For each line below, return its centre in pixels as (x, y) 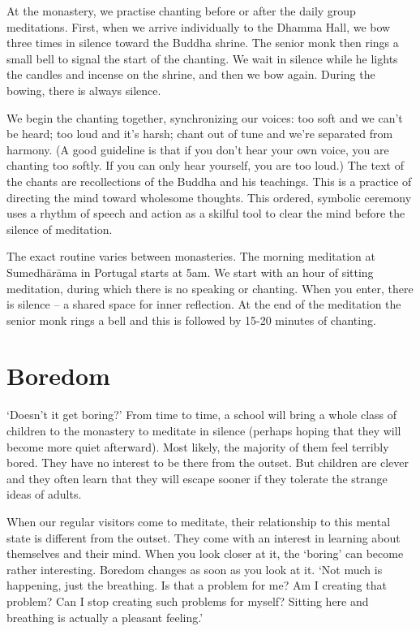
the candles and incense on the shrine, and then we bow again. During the (191, 74)
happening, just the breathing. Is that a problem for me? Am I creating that (197, 585)
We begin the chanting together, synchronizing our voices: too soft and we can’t (205, 117)
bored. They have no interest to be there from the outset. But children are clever (208, 462)
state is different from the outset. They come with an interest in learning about (204, 537)
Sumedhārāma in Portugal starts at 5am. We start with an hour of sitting (190, 272)
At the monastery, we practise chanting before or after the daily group (181, 11)
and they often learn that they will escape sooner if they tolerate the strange (197, 478)
